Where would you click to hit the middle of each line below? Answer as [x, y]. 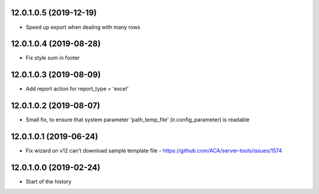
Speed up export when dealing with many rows [83, 27]
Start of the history [49, 182]
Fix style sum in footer [53, 58]
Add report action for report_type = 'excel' [77, 89]
